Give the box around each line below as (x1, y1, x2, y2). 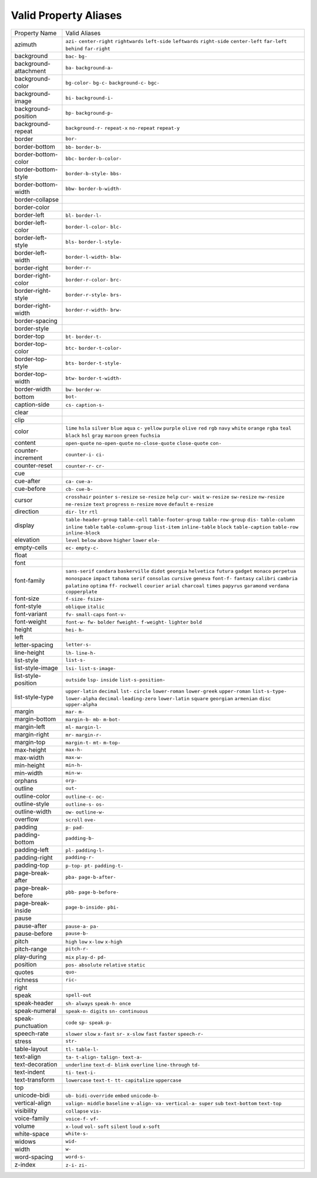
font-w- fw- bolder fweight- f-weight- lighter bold (65, 619, 203, 625)
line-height (14, 648, 45, 657)
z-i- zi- (65, 1162, 88, 1168)
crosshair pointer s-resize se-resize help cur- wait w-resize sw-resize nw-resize (65, 494, 285, 500)
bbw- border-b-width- (65, 185, 122, 192)
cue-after (14, 477, 41, 485)
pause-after (14, 922, 48, 930)
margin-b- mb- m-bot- (65, 716, 121, 722)
